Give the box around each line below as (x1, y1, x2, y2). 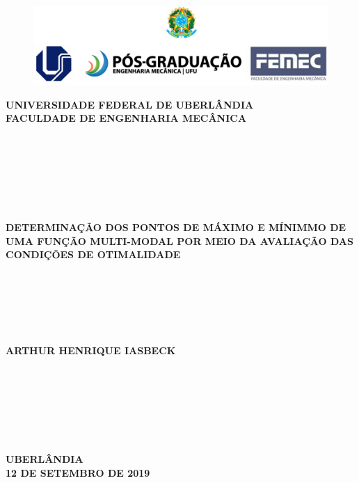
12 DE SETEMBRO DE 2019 (6, 465, 150, 480)
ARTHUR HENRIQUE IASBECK (6, 342, 176, 357)
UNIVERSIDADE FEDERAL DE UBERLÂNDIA (6, 97, 254, 111)
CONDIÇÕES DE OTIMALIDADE (6, 247, 181, 262)
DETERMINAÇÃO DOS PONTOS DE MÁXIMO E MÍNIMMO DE (6, 220, 346, 235)
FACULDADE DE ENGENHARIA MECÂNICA (6, 111, 247, 125)
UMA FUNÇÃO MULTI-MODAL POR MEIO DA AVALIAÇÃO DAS (6, 233, 353, 248)
